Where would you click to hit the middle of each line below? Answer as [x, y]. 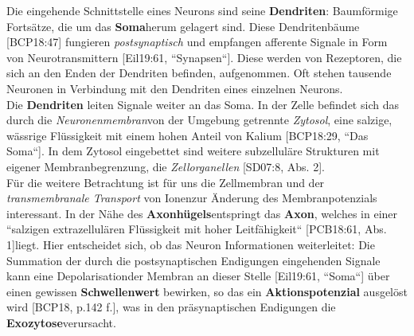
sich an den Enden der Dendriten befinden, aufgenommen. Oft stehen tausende [199, 73]
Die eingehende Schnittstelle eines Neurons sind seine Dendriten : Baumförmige [202, 10]
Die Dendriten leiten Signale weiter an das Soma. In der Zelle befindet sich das [203, 104]
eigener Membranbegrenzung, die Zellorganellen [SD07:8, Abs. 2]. [166, 166]
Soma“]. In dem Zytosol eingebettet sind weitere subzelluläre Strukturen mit [193, 151]
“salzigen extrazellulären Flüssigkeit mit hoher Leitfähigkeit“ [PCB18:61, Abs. [197, 229]
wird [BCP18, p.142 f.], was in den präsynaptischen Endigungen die [171, 307]
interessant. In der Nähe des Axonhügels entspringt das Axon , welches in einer [202, 213]
